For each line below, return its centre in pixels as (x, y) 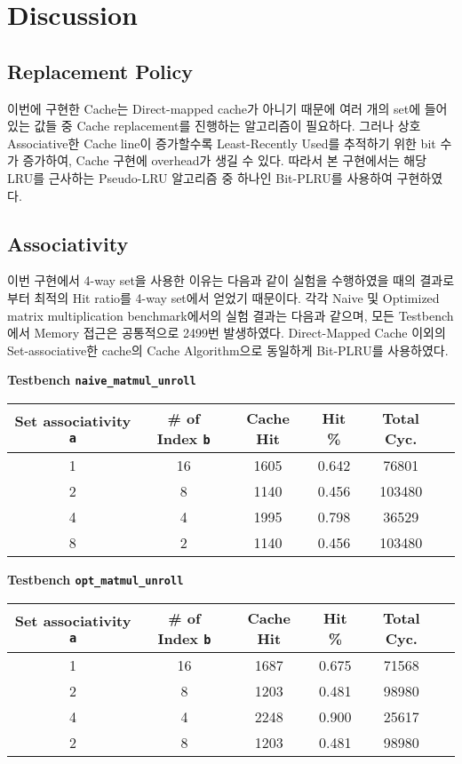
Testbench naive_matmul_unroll (102, 380)
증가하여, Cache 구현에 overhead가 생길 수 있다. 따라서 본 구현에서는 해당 (225, 160)
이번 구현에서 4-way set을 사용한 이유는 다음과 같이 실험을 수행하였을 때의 (211, 280)
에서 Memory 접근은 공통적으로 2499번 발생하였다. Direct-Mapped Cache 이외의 (227, 333)
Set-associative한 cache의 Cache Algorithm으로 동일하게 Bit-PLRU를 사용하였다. (228, 350)
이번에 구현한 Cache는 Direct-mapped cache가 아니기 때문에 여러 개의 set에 (214, 108)
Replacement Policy (100, 71)
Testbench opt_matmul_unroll (96, 579)
